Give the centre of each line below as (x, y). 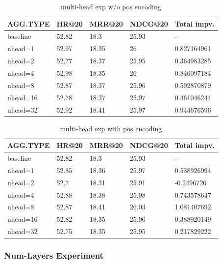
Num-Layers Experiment (54, 255)
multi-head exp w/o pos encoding (111, 6)
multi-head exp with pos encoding (111, 128)
